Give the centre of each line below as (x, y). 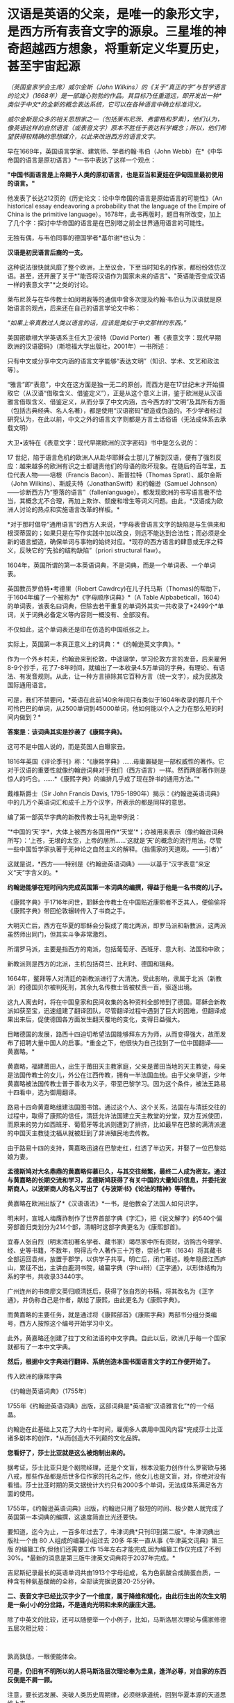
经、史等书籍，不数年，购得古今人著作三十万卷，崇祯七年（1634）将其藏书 (115, 1250)
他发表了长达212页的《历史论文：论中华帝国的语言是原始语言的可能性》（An (115, 198)
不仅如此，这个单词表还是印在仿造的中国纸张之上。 (80, 629)
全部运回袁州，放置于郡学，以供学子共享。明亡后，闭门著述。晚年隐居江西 (114, 1259)
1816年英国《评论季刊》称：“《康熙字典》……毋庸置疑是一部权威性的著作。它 (116, 761)
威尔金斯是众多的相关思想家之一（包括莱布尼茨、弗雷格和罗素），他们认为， (115, 119)
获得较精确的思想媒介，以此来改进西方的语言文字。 (86, 136)
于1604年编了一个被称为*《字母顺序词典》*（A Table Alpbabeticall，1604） (115, 597)
